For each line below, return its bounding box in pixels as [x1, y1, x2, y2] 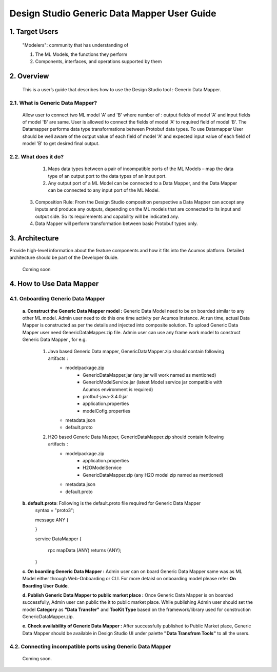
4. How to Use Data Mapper [9, 279, 99, 288]
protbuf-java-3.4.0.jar [83, 393, 128, 399]
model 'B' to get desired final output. [22, 140, 100, 147]
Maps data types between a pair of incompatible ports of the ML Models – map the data [48, 166, 233, 172]
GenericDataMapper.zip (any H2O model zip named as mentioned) [83, 472, 224, 478]
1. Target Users [9, 27, 58, 36]
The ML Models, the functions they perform [35, 51, 128, 57]
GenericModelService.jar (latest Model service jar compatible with [83, 379, 223, 385]
